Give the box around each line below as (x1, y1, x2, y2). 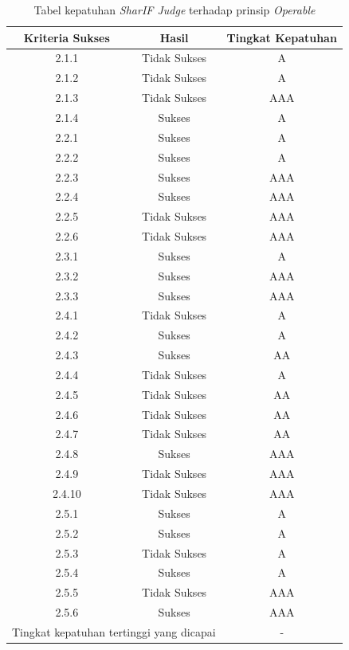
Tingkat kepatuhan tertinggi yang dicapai (12, 623, 216, 640)
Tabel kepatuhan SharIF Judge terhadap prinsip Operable (33, 2, 316, 18)
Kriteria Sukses (23, 29, 110, 45)
